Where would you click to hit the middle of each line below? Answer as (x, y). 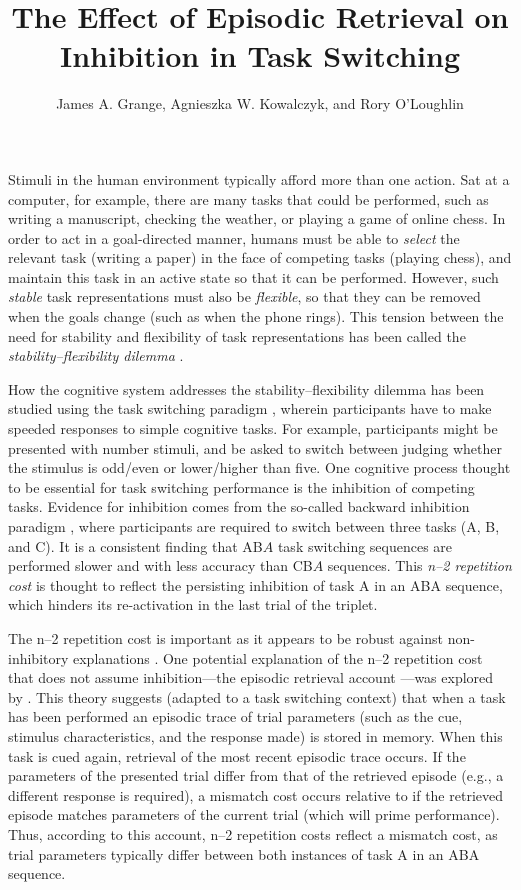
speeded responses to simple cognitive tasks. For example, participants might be (253, 428)
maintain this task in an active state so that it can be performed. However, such (253, 276)
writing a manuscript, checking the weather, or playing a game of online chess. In (257, 218)
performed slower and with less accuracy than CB (160, 565)
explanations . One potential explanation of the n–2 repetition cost (278, 657)
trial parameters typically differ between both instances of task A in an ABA (244, 853)
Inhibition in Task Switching (260, 55)
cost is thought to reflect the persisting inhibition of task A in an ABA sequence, (255, 584)
